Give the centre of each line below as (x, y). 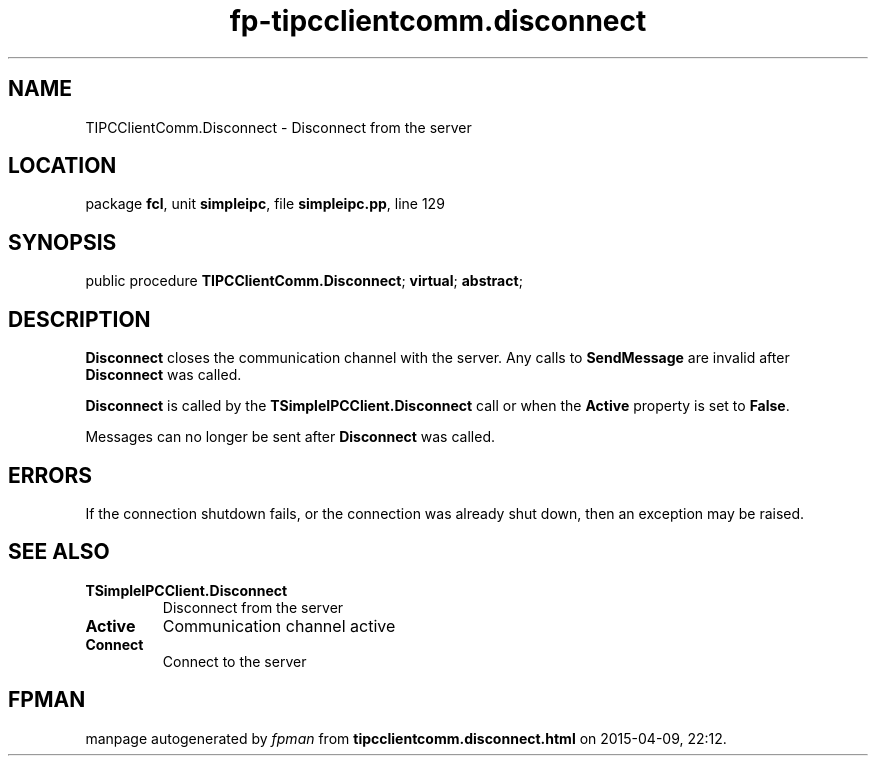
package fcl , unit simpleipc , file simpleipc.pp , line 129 (265, 204)
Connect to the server (234, 661)
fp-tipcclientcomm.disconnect (438, 21)
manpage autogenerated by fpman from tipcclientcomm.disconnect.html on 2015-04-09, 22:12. (406, 738)
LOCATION (62, 166)
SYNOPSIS (62, 242)
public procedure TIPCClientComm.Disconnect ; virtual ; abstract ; (304, 281)
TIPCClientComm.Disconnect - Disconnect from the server (278, 127)
